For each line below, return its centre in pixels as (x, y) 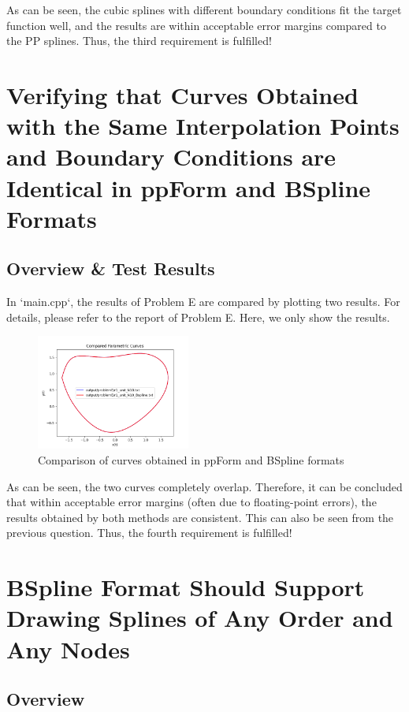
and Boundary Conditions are (171, 157)
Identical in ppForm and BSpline (189, 187)
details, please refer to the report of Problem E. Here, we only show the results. (198, 317)
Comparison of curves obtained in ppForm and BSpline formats (191, 459)
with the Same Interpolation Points (203, 126)
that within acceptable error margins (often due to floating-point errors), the (191, 502)
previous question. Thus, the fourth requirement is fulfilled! (149, 533)
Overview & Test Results (111, 268)
